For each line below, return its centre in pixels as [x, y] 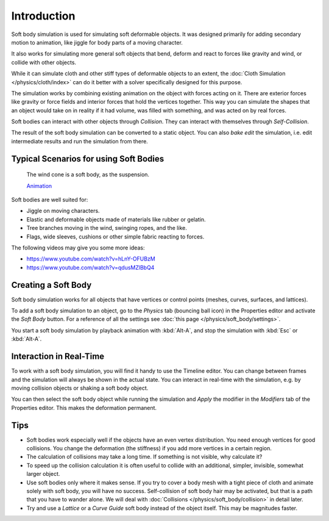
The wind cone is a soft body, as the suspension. [88, 174]
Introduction [43, 16]
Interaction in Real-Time [58, 357]
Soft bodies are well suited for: [50, 200]
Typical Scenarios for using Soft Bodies [88, 159]
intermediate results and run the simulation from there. [80, 141]
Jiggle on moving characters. [63, 211]
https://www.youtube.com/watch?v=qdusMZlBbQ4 [90, 267]
